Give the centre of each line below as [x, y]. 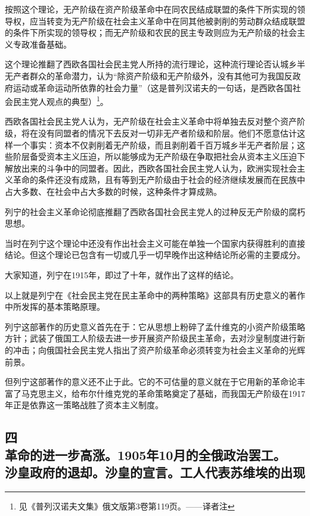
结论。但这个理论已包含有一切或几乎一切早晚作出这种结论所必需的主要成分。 [155, 255]
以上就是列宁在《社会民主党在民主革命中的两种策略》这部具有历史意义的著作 [155, 295]
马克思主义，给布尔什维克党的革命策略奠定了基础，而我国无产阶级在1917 [163, 393]
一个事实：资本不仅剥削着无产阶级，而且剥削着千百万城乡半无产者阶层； [155, 144]
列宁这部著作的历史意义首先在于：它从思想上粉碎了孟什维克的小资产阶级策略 [155, 326]
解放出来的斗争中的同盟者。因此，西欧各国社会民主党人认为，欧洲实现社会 [151, 168]
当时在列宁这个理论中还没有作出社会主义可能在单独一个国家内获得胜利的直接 [155, 243]
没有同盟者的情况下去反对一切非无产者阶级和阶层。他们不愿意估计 [167, 133]
